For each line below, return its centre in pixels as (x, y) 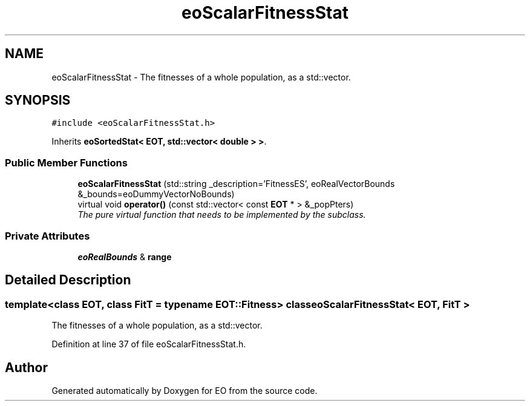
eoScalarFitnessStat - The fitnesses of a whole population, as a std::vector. (201, 77)
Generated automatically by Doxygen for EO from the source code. (185, 391)
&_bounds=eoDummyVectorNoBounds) (156, 194)
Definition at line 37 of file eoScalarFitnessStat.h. (149, 344)
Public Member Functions (66, 162)
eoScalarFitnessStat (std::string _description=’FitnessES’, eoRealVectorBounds (236, 184)
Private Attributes (47, 236)
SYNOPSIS (38, 100)
